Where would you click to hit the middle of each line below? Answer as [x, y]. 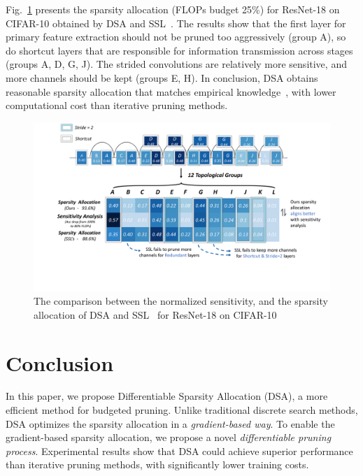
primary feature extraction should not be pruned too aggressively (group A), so [176, 37]
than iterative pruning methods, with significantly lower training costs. [157, 464]
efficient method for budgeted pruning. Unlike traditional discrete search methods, [182, 410]
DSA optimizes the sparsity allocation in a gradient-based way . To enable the [170, 423]
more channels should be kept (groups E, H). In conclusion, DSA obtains [162, 77]
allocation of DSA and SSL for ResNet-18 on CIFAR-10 [155, 314]
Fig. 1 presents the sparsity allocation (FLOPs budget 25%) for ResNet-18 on [173, 9]
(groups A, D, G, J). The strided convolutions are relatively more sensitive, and [176, 64]
